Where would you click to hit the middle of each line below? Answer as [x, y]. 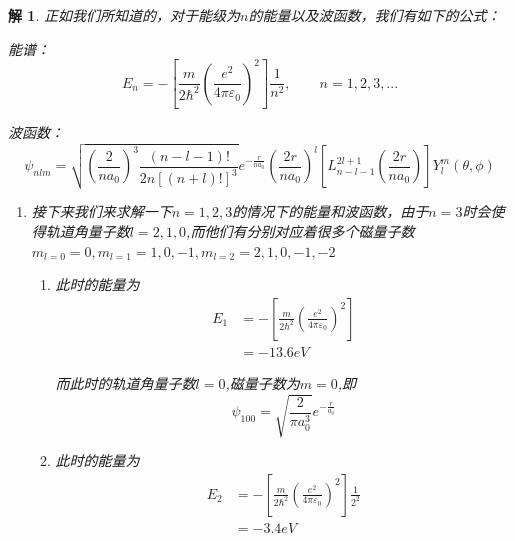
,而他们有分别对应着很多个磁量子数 [300, 231]
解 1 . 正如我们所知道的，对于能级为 [124, 15]
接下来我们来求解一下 [101, 211]
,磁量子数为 [262, 382]
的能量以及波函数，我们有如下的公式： [374, 15]
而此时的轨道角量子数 [125, 382]
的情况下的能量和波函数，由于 [330, 211]
